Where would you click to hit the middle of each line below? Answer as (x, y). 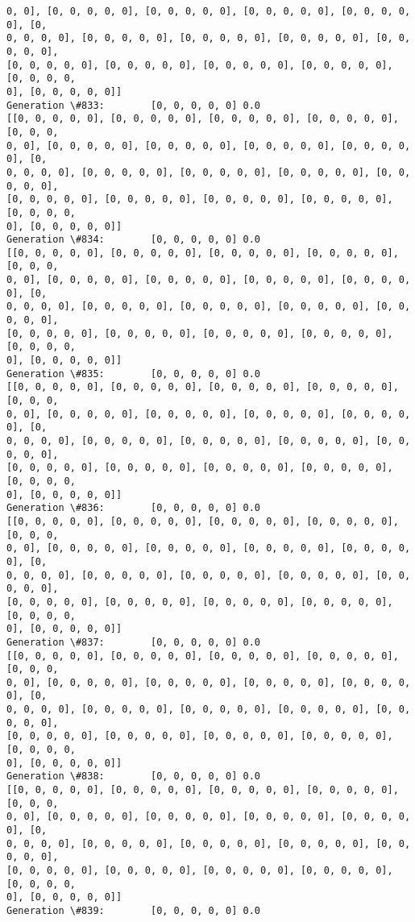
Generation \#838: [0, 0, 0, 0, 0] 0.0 (133, 777)
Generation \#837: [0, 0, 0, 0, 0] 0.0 (133, 642)
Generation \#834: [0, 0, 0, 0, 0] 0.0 (133, 240)
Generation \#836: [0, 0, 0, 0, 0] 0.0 (133, 508)
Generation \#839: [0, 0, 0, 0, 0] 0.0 (133, 910)
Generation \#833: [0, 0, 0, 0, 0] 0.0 (133, 105)
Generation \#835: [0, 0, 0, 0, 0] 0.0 (133, 374)
